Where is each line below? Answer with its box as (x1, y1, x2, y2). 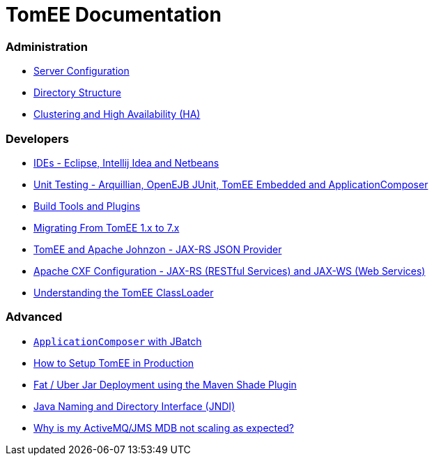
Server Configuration (33, 65, 130, 77)
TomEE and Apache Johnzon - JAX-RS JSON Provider (33, 243, 282, 255)
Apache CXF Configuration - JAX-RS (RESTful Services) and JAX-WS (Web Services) (33, 264, 426, 277)
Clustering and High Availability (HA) (33, 108, 201, 121)
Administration (6, 39, 88, 54)
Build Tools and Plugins (33, 199, 141, 212)
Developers (6, 131, 69, 146)
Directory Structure (33, 86, 121, 99)
